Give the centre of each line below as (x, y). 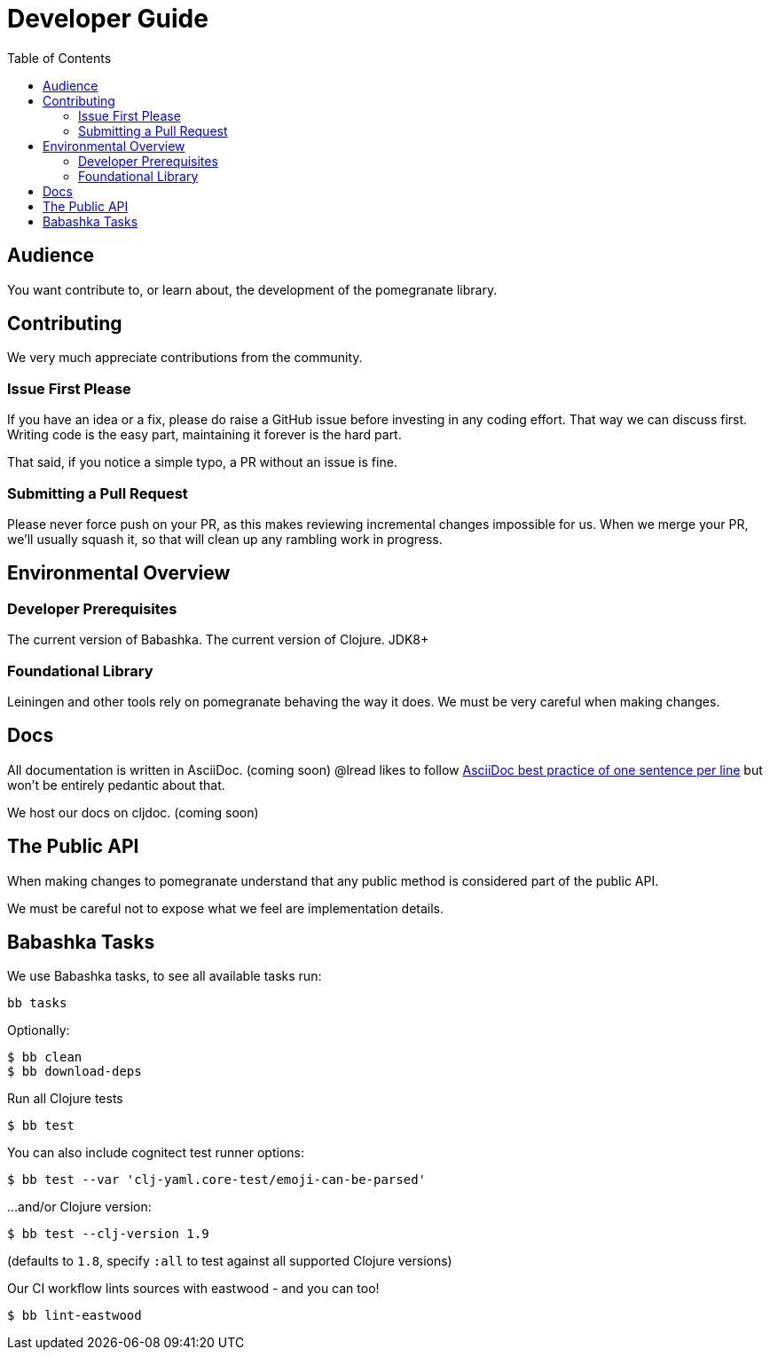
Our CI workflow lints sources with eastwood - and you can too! (193, 1289)
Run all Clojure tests (65, 1099)
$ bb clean (45, 1057)
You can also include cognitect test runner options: (156, 1153)
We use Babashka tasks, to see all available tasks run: (165, 976)
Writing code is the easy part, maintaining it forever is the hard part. (204, 435)
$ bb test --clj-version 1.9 (108, 1234)
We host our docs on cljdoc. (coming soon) (133, 812)
